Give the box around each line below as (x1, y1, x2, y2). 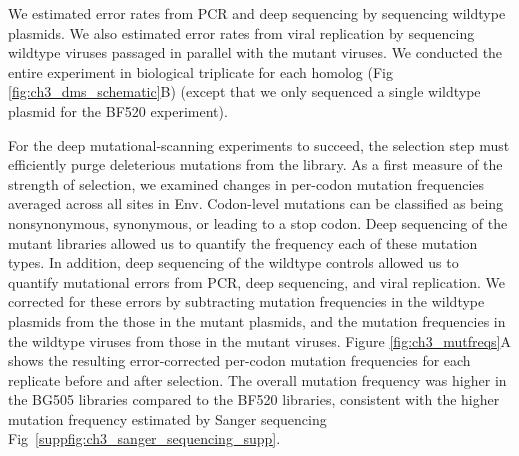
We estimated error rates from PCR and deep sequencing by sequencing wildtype (8, 3, 506, 23)
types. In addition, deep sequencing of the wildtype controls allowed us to (8, 252, 459, 273)
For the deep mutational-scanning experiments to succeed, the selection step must (8, 134, 510, 155)
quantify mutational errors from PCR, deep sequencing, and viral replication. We (8, 271, 506, 292)
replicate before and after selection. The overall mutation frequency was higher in (8, 369, 507, 390)
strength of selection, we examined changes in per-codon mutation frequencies (8, 173, 485, 194)
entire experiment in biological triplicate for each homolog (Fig (8, 61, 393, 82)
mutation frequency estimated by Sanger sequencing (8, 408, 327, 429)
